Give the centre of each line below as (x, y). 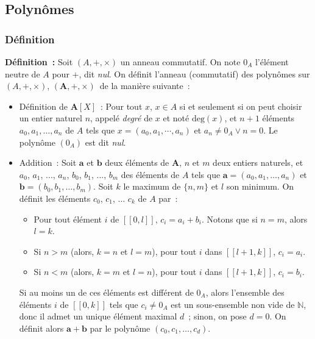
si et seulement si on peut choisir (241, 106)
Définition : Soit (39, 62)
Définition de (43, 106)
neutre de (23, 73)
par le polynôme (120, 328)
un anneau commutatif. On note (180, 62)
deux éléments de (137, 162)
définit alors (41, 328)
